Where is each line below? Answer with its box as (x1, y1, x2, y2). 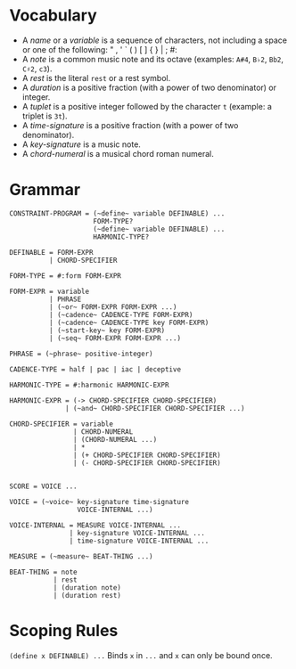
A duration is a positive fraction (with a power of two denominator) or (21, 82, 277, 93)
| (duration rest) (53, 591, 122, 600)
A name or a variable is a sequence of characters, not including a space (21, 35, 288, 45)
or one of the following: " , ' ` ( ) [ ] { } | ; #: (21, 44, 178, 54)
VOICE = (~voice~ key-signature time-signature (9, 497, 190, 506)
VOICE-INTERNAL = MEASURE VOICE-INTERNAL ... (9, 520, 181, 530)
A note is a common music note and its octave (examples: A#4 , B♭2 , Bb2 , (21, 53, 284, 64)
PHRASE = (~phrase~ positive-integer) (9, 349, 153, 358)
